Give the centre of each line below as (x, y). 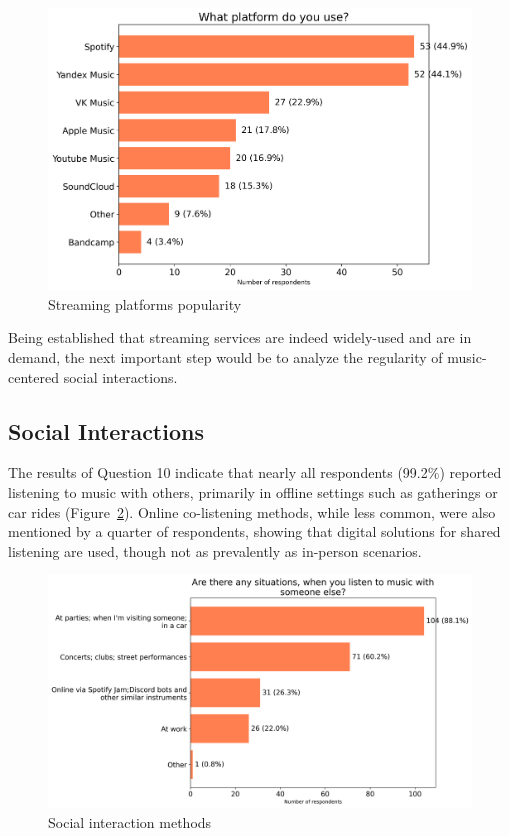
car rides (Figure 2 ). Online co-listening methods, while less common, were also (252, 511)
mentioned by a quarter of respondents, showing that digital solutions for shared (254, 531)
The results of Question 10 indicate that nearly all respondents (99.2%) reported (255, 472)
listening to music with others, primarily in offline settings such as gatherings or (253, 492)
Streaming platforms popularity (145, 303)
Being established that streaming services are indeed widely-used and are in (240, 337)
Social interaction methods (130, 821)
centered (33, 376)
